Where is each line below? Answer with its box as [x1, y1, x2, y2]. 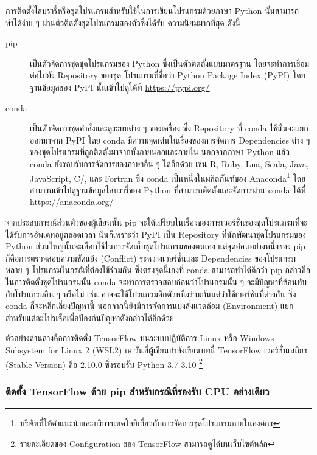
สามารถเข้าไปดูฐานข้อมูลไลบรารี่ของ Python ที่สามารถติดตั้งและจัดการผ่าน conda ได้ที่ [30, 183, 306, 196]
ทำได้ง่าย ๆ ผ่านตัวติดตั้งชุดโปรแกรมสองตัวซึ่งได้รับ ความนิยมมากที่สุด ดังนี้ [5, 16, 241, 29]
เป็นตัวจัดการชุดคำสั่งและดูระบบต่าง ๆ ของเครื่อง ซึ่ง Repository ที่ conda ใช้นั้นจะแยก [30, 122, 308, 134]
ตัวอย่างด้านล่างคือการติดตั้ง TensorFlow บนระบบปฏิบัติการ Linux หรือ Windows [5, 332, 274, 344]
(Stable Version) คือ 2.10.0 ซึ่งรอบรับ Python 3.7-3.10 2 [5, 356, 203, 370]
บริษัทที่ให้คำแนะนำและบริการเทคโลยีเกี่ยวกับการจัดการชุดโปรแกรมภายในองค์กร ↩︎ [19, 416, 280, 429]
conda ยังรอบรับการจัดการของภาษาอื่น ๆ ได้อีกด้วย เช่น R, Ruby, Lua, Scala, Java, [30, 157, 309, 170]
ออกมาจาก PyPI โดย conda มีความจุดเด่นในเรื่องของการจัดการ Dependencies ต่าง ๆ [30, 133, 310, 146]
